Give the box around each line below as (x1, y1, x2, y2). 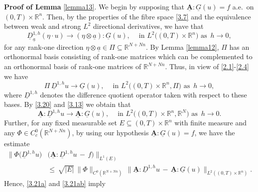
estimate (4, 138, 30, 149)
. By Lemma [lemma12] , (146, 41, 219, 52)
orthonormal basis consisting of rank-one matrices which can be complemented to (4, 51, 253, 62)
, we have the (194, 127, 235, 138)
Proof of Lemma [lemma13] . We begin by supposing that (4, 1, 185, 11)
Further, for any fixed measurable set (4, 117, 117, 128)
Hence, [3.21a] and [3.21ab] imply (4, 178, 106, 189)
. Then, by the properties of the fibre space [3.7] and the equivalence (42, 11, 251, 21)
